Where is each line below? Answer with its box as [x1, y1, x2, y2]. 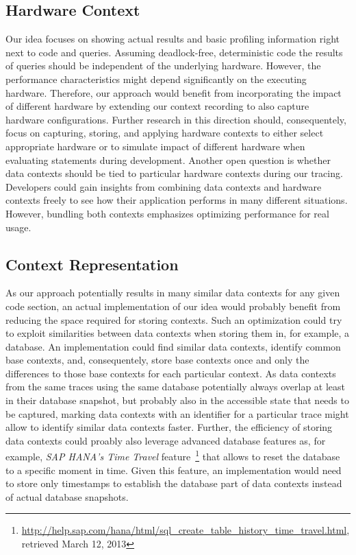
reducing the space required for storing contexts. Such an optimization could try [5, 312, 342, 327]
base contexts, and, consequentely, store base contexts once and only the [5, 353, 309, 367]
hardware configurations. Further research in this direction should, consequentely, [5, 112, 346, 126]
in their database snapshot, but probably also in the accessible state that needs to [5, 393, 349, 408]
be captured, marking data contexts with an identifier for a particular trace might [5, 406, 349, 421]
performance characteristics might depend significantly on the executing [5, 71, 307, 86]
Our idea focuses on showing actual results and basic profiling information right [5, 32, 340, 46]
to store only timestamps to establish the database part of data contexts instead [5, 476, 342, 491]
